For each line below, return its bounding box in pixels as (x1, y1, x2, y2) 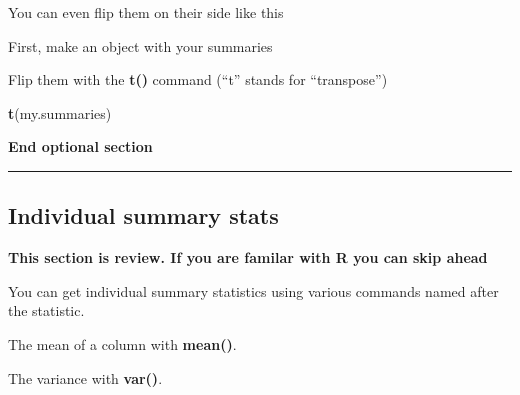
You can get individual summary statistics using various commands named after (8, 280, 499, 301)
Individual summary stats (8, 200, 279, 231)
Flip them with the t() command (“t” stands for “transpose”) (8, 69, 388, 90)
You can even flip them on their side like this (8, 2, 284, 22)
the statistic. (8, 300, 85, 321)
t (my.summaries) (8, 102, 112, 123)
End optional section (8, 136, 153, 157)
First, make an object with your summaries (8, 35, 273, 56)
